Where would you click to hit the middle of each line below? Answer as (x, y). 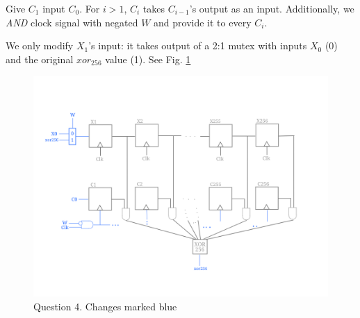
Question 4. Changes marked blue (105, 306)
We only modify (40, 45)
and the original (40, 59)
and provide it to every (203, 22)
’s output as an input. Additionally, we (272, 8)
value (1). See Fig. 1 (148, 59)
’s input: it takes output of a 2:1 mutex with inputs (198, 45)
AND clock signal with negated (72, 22)
